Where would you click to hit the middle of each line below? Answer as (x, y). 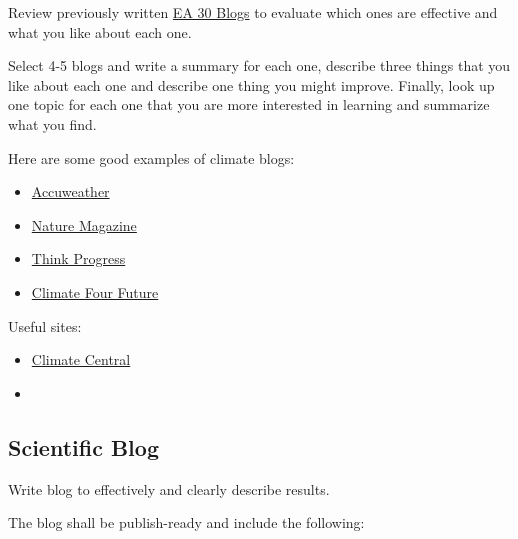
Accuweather (70, 191)
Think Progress (78, 258)
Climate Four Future (95, 291)
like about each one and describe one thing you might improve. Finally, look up (251, 84)
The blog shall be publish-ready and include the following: (186, 522)
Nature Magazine (84, 224)
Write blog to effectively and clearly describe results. (169, 488)
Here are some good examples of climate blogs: (151, 157)
